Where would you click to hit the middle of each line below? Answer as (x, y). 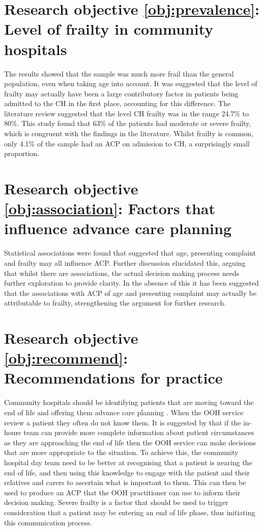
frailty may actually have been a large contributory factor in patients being (121, 93)
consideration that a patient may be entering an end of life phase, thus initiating (130, 512)
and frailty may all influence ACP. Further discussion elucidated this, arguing (125, 262)
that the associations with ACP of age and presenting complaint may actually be (130, 293)
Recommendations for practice (113, 378)
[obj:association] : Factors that (110, 208)
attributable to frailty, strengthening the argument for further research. (115, 303)
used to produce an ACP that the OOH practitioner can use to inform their (122, 492)
